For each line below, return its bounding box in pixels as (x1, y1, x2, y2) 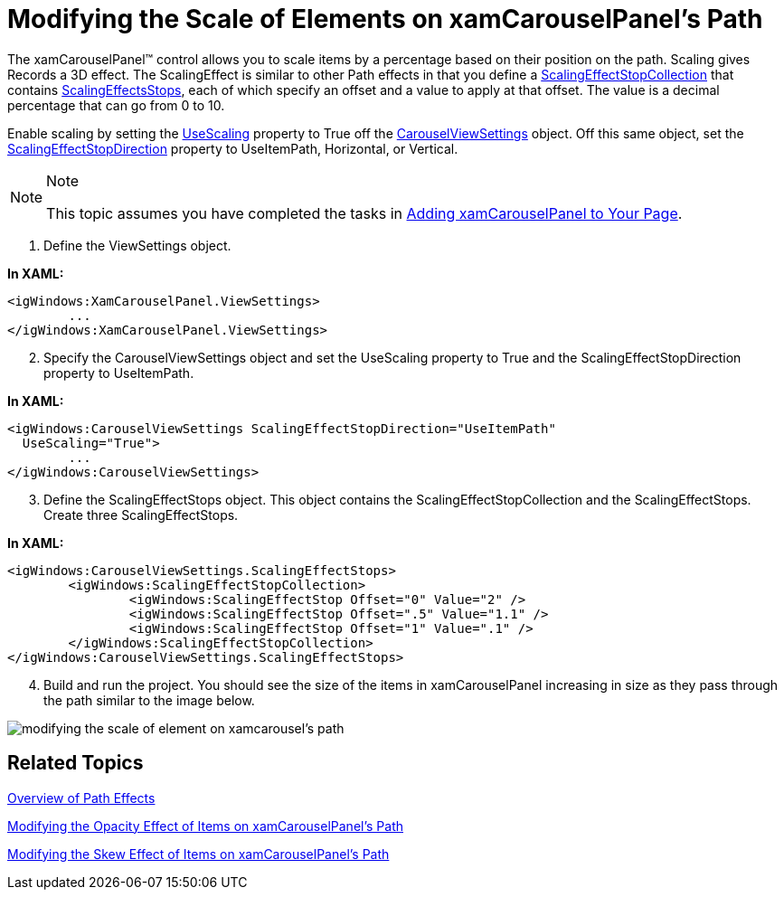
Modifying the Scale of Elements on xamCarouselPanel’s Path (7, 4, 763, 34)
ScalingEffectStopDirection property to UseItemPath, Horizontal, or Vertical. (7, 140, 458, 156)
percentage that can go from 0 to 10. (7, 97, 225, 113)
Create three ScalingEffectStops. (43, 506, 239, 523)
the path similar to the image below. (43, 692, 255, 708)
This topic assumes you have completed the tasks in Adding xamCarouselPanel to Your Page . (46, 203, 683, 222)
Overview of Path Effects (7, 789, 156, 806)
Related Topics (7, 751, 144, 775)
